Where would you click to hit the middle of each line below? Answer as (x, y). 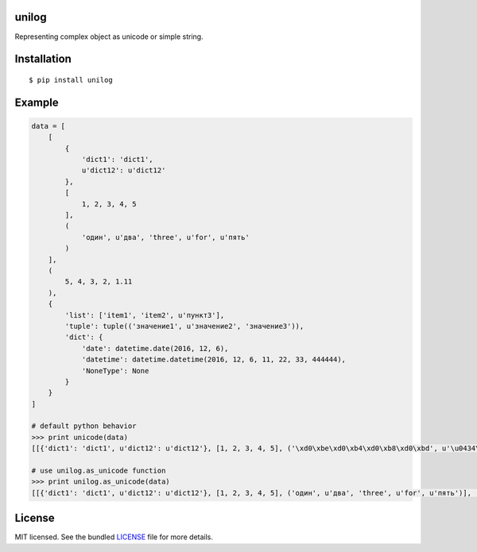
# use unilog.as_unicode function (99, 471)
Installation (43, 59)
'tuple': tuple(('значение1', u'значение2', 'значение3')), (184, 326)
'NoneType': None (115, 371)
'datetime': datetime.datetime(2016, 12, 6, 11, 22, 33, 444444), (213, 360)
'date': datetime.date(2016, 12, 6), (155, 348)
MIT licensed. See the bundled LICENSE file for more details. (114, 537)
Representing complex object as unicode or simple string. (109, 37)
